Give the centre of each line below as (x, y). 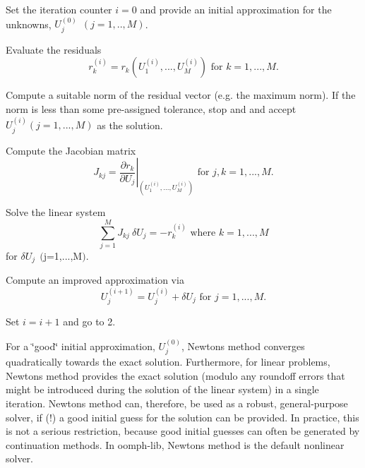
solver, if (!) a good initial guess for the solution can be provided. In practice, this (182, 417)
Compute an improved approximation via (95, 280)
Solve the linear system (56, 212)
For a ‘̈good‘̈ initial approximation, (80, 346)
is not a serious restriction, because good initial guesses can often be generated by (183, 431)
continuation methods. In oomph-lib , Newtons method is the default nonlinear (175, 444)
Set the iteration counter (59, 9)
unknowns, (29, 24)
